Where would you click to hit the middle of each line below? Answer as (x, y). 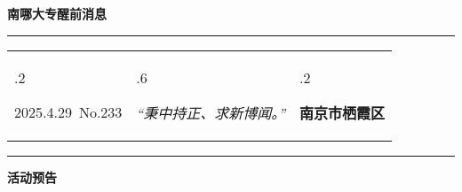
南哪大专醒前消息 (57, 13)
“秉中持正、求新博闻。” (211, 112)
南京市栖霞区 (343, 112)
